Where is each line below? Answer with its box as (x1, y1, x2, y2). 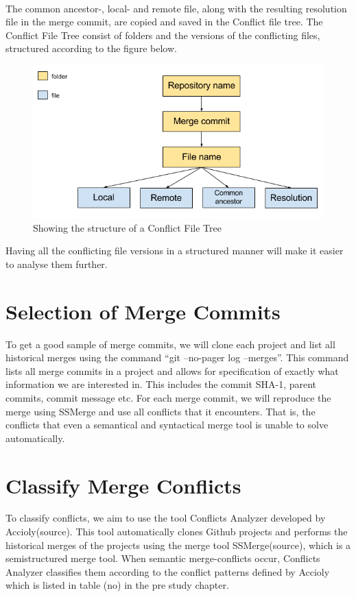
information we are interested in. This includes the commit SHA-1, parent (5, 377, 317, 391)
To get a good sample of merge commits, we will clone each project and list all (5, 337, 335, 351)
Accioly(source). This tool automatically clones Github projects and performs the (5, 524, 348, 539)
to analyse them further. (5, 256, 108, 271)
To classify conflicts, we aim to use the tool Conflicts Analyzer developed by (5, 511, 326, 525)
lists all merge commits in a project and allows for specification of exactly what (5, 363, 339, 378)
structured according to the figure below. (5, 41, 177, 56)
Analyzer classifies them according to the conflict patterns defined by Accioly (5, 564, 330, 578)
